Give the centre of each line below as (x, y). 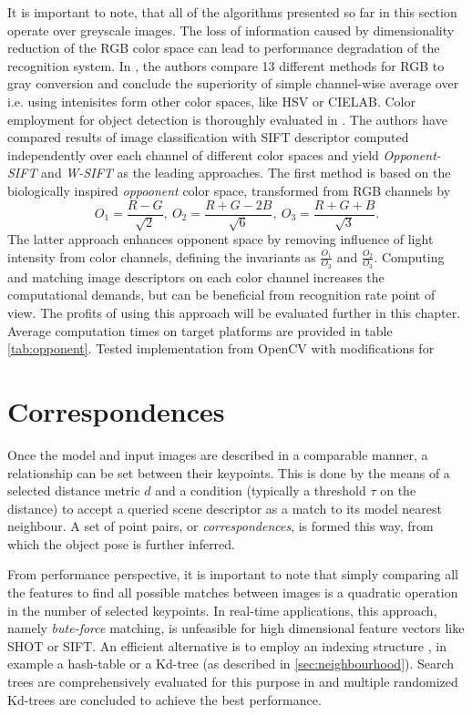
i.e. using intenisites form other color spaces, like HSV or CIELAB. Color (211, 101)
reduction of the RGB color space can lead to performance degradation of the (224, 48)
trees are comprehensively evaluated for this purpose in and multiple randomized (233, 682)
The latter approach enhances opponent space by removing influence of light (221, 238)
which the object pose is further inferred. (121, 543)
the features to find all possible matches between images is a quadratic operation (233, 592)
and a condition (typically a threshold (261, 490)
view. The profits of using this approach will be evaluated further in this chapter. (234, 312)
